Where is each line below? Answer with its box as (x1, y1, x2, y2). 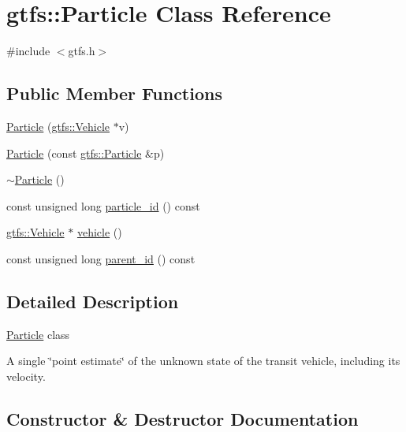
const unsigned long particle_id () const (6, 197, 200, 214)
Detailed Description (6, 289, 179, 313)
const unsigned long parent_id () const (6, 250, 196, 266)
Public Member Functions (6, 81, 222, 106)
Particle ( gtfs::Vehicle (6, 117, 110, 134)
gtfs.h (68, 43, 95, 59)
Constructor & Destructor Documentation (6, 406, 359, 430)
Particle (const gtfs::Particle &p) (6, 144, 165, 161)
